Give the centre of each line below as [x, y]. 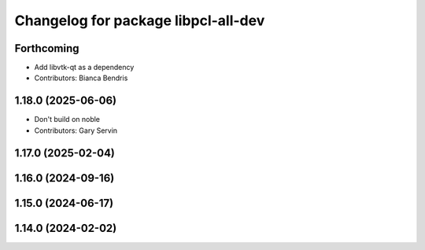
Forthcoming [47, 48]
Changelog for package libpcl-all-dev [140, 20]
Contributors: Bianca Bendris [81, 78]
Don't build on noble [67, 119]
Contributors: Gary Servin [76, 131]
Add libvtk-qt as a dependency [84, 68]
